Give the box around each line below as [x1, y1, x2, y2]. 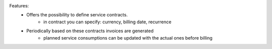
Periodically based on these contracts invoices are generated [26, 28, 154, 34]
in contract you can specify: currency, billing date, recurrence [43, 19, 172, 25]
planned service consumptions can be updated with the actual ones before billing [43, 35, 213, 41]
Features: [9, 3, 29, 8]
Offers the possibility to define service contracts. [26, 12, 128, 18]
